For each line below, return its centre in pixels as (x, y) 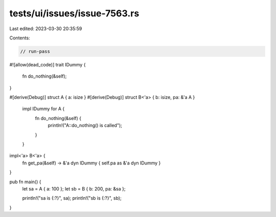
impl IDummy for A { (43, 109)
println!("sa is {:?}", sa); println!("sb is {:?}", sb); (72, 198)
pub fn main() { (25, 182)
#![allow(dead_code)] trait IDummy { (48, 64)
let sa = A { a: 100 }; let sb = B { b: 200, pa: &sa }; (74, 188)
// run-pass (35, 51)
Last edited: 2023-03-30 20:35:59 (46, 29)
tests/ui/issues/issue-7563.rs (74, 13)
